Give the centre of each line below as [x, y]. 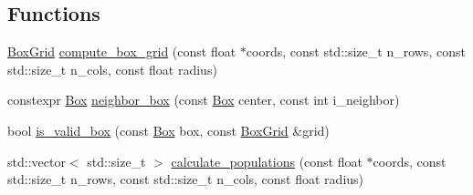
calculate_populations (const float [267, 161]
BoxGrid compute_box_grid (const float [122, 51]
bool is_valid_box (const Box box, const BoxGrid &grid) [168, 130]
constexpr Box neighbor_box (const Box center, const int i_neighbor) [204, 100]
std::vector [37, 161]
